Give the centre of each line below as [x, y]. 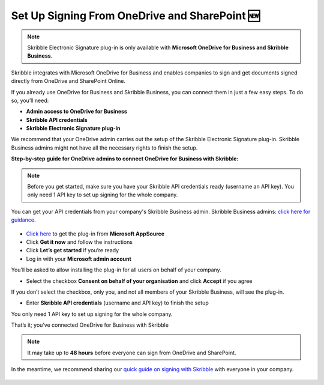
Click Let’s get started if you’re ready [73, 250]
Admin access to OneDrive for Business [76, 112]
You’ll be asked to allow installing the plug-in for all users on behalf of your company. [116, 270]
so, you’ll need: [30, 100]
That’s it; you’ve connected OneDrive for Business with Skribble [90, 325]
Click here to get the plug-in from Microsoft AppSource [95, 234]
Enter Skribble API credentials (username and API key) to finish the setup [118, 303]
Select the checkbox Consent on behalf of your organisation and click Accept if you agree [139, 281]
